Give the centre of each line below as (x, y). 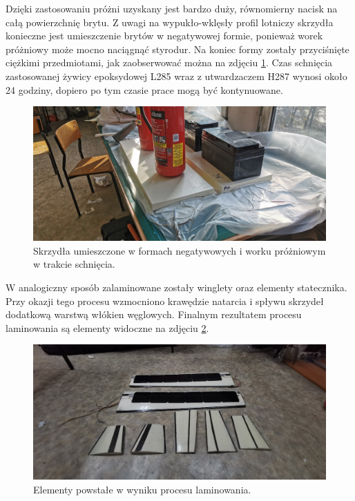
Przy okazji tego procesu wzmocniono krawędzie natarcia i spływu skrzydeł (165, 301)
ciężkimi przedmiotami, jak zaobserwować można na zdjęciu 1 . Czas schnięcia (169, 62)
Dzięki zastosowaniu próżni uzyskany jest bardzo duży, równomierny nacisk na (172, 8)
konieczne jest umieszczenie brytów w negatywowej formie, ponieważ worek (164, 36)
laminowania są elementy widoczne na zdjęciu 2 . (107, 327)
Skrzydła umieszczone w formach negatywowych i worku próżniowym (180, 250)
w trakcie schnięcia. (74, 264)
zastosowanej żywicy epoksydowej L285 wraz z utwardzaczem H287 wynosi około (176, 76)
